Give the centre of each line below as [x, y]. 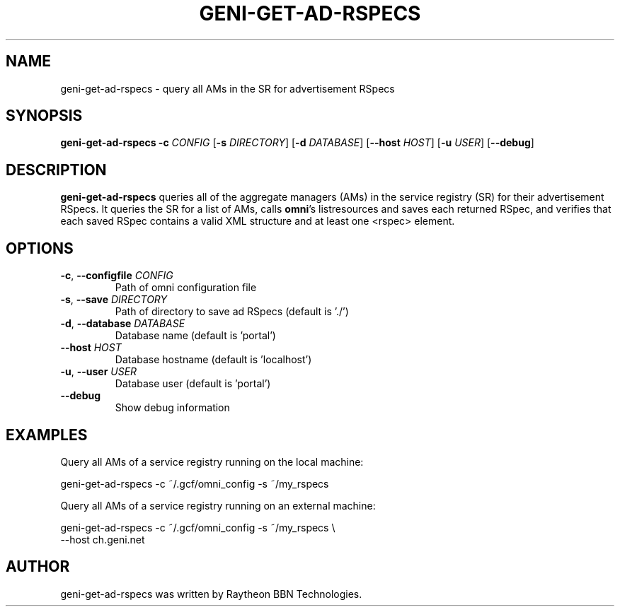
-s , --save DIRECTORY [114, 300]
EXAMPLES [47, 435]
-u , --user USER [99, 372]
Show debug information [172, 408]
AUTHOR [38, 567]
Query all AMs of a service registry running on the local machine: [212, 461]
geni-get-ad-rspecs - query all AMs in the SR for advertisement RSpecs [228, 88]
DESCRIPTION [56, 170]
